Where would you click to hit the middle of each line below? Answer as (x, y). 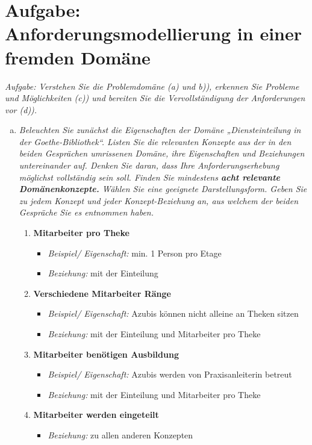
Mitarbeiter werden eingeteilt (96, 415)
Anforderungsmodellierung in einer (153, 33)
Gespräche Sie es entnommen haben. (86, 212)
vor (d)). (21, 109)
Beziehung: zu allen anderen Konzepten (120, 434)
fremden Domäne (78, 57)
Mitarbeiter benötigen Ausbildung (106, 354)
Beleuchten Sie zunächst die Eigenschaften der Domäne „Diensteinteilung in (160, 130)
